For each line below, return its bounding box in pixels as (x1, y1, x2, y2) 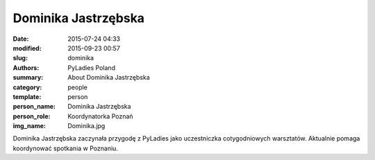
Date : (12, 35, 29, 43)
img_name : (12, 122, 47, 130)
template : (12, 92, 42, 100)
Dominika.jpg (67, 122, 106, 130)
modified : (12, 44, 42, 52)
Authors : (12, 63, 40, 72)
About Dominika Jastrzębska (67, 73, 151, 82)
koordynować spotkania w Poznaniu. (12, 144, 118, 152)
